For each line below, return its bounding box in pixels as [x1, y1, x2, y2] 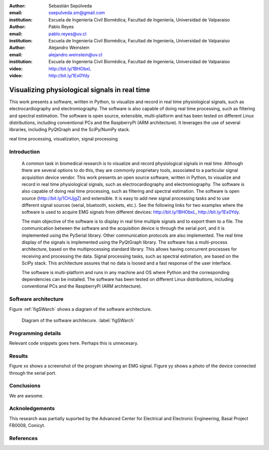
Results [9, 352, 28, 359]
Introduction [9, 148, 40, 155]
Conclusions [9, 382, 41, 389]
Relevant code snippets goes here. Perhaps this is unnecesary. [9, 340, 138, 346]
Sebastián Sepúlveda [48, 3, 92, 8]
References [9, 435, 38, 442]
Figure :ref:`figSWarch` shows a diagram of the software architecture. [9, 306, 152, 312]
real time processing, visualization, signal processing [9, 136, 118, 142]
